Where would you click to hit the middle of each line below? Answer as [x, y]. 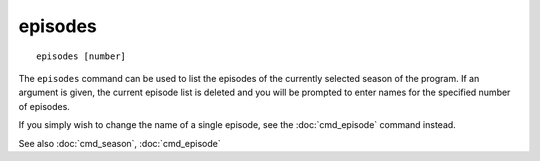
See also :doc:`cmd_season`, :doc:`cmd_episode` [120, 143]
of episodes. [44, 106]
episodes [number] [81, 56]
